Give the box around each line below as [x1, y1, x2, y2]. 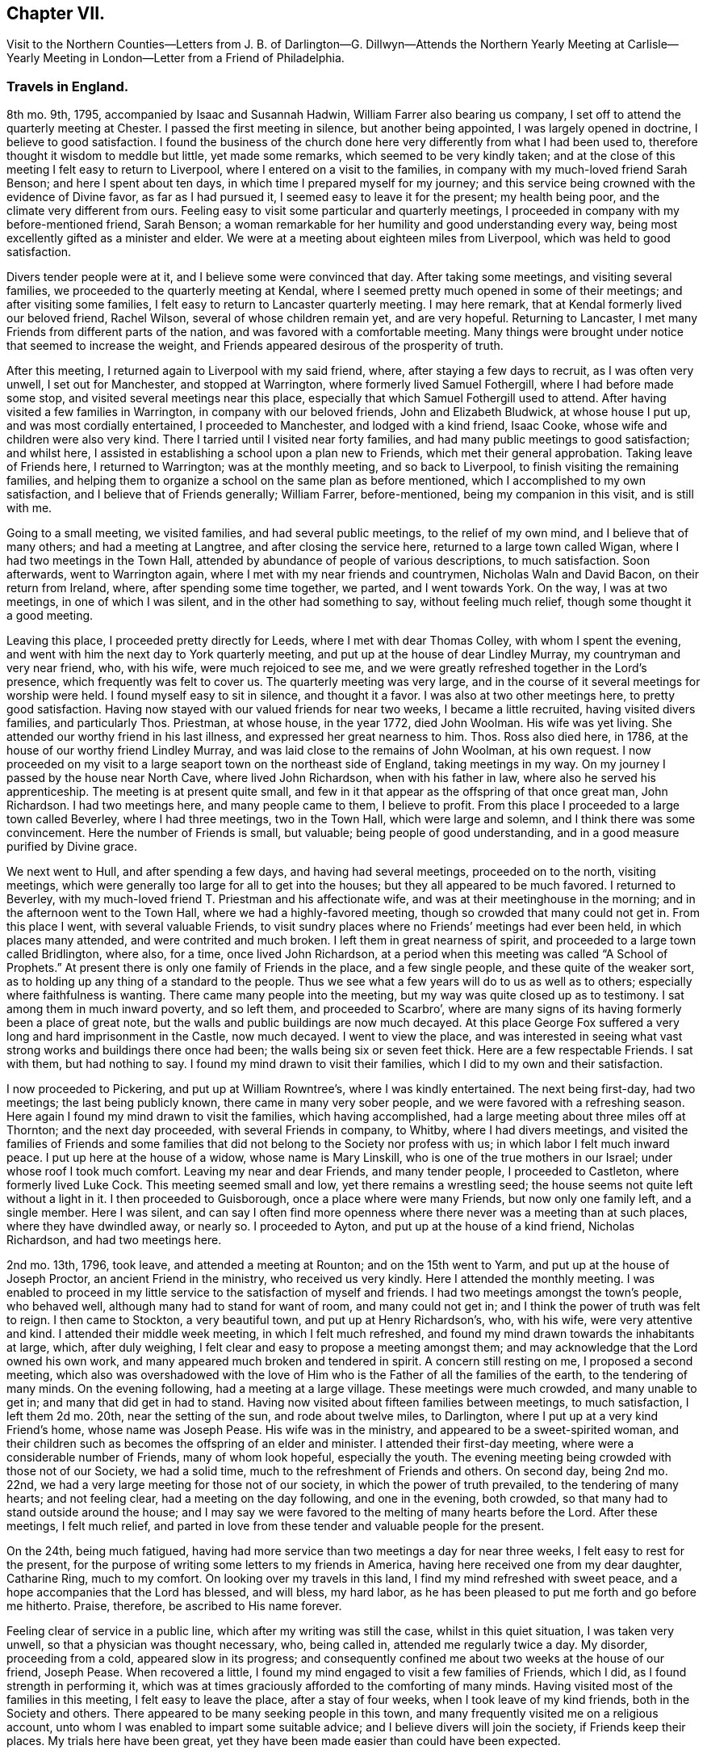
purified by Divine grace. [6, 839, 138, 854]
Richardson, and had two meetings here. [6, 1233, 222, 1247]
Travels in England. [6, 78, 129, 95]
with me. [6, 501, 52, 515]
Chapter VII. [6, 3, 106, 23]
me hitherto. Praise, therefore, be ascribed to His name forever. [6, 1599, 342, 1613]
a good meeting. [6, 608, 94, 623]
